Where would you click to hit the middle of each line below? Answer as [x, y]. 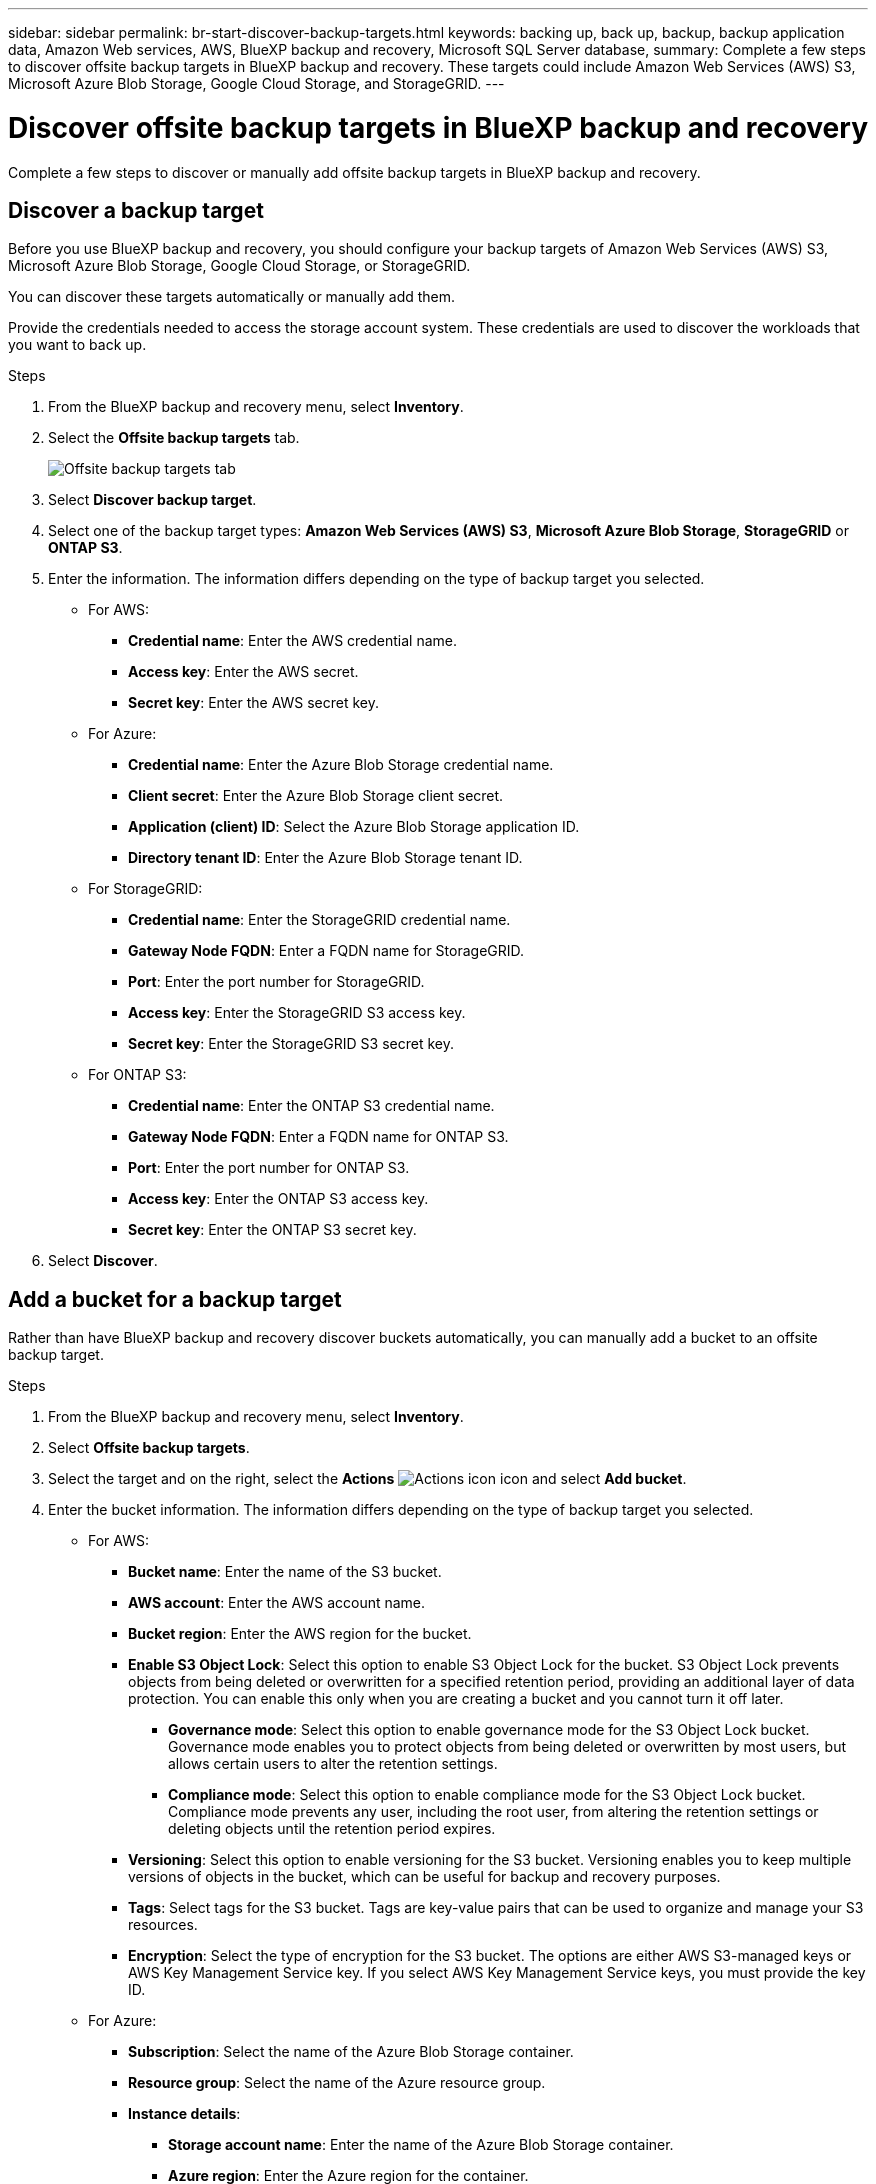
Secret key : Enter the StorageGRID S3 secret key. [291, 1044]
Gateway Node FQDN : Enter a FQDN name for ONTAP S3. [318, 1137]
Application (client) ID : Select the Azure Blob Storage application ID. [354, 827]
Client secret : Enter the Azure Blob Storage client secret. [316, 796]
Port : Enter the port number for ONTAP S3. [269, 1168]
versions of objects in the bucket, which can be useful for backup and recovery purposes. [424, 1877]
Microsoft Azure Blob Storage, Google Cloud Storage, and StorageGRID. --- [256, 83]
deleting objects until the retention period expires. [332, 1829]
